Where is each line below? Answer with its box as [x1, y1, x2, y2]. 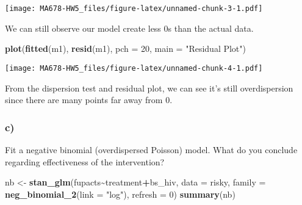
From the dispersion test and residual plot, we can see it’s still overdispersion [5, 81, 293, 94]
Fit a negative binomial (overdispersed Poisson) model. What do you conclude [5, 143, 298, 156]
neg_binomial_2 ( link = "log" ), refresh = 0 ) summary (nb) [5, 187, 235, 200]
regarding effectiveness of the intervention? [5, 155, 165, 168]
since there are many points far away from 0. [5, 93, 173, 106]
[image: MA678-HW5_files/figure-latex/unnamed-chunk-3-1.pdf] [5, 4, 263, 13]
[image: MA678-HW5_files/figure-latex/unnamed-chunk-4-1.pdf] [5, 63, 263, 73]
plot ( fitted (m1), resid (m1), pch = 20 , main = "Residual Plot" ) [5, 42, 246, 55]
